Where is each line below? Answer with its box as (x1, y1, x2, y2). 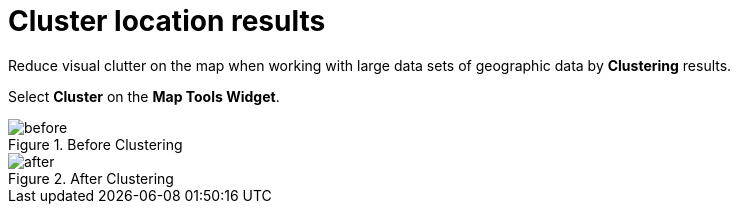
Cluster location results (8, 4, 326, 38)
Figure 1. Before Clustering (8, 135, 183, 153)
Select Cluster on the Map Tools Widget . (8, 87, 280, 105)
